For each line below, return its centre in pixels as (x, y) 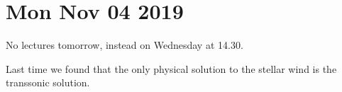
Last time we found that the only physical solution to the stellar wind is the (171, 68)
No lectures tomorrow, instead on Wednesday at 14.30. (125, 45)
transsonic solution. (48, 82)
